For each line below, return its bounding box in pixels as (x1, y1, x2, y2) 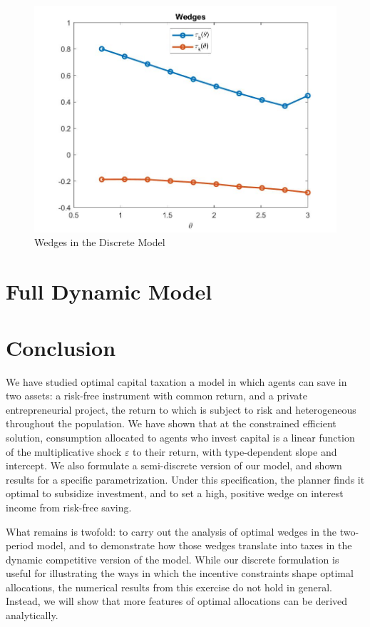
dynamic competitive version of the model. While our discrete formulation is (6, 551, 339, 566)
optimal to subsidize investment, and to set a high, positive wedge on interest (6, 486, 344, 501)
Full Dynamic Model (6, 277, 212, 306)
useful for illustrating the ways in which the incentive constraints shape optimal (6, 566, 354, 581)
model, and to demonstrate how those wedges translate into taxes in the (36, 538, 352, 553)
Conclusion (6, 332, 116, 362)
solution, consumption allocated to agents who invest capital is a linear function (6, 429, 355, 444)
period (6, 538, 34, 553)
